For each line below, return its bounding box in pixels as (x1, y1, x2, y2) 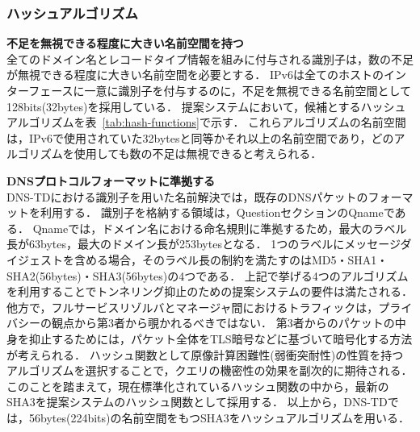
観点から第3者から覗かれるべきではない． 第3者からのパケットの (51, 314, 395, 331)
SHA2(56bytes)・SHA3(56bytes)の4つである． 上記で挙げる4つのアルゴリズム (6, 267, 409, 284)
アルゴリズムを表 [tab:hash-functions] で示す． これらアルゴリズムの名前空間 (6, 114, 406, 131)
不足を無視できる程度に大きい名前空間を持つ (6, 35, 244, 52)
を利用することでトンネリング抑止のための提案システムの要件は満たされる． (6, 283, 413, 300)
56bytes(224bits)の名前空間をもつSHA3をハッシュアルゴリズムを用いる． (28, 409, 410, 426)
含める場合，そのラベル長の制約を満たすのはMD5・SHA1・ (73, 251, 388, 268)
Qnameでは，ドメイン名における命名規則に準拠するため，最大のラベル (32, 219, 407, 236)
